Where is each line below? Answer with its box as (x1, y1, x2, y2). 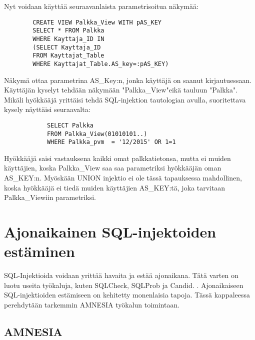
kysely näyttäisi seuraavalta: (4, 104, 90, 114)
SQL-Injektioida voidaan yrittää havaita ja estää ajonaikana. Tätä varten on (4, 270, 238, 280)
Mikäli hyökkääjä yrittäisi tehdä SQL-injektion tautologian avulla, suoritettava (4, 94, 246, 104)
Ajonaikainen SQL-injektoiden (4, 221, 216, 242)
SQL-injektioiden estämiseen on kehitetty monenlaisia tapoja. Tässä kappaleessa (4, 289, 250, 300)
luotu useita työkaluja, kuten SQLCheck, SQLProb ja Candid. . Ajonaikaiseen (4, 279, 243, 290)
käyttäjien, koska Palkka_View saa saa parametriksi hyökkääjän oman (4, 162, 221, 173)
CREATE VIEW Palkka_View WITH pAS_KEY (32, 18, 161, 26)
